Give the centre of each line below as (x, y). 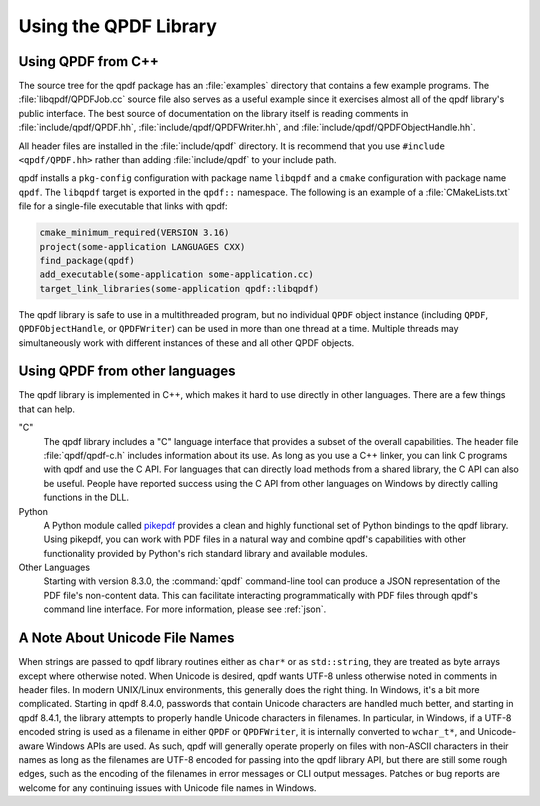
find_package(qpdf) (87, 260)
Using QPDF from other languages (127, 371)
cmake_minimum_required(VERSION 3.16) (134, 233)
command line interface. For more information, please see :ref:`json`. (185, 609)
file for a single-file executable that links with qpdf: (123, 206)
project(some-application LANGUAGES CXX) (142, 246)
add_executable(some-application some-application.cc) (176, 274)
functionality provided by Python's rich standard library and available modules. (206, 553)
